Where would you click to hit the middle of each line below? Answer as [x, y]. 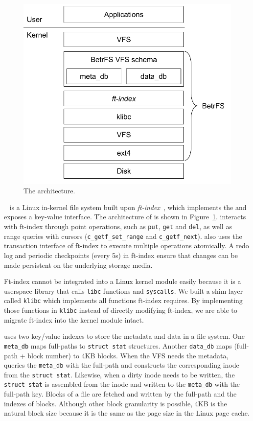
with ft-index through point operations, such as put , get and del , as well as [118, 226]
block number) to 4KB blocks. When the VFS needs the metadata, [128, 355]
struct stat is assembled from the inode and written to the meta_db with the [122, 384]
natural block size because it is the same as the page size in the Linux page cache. [127, 413]
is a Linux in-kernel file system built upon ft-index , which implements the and [128, 207]
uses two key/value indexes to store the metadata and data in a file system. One [124, 336]
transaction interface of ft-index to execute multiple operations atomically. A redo [126, 246]
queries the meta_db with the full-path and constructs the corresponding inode [122, 365]
